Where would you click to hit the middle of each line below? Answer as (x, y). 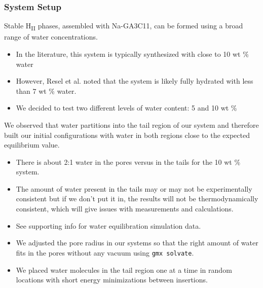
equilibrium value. (32, 145)
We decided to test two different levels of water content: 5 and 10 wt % (126, 108)
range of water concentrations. (51, 37)
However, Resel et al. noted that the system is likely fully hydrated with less (135, 81)
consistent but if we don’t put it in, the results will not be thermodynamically (137, 199)
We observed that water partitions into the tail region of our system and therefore (131, 124)
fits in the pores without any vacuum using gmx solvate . (105, 252)
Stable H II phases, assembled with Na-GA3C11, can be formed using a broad (124, 26)
